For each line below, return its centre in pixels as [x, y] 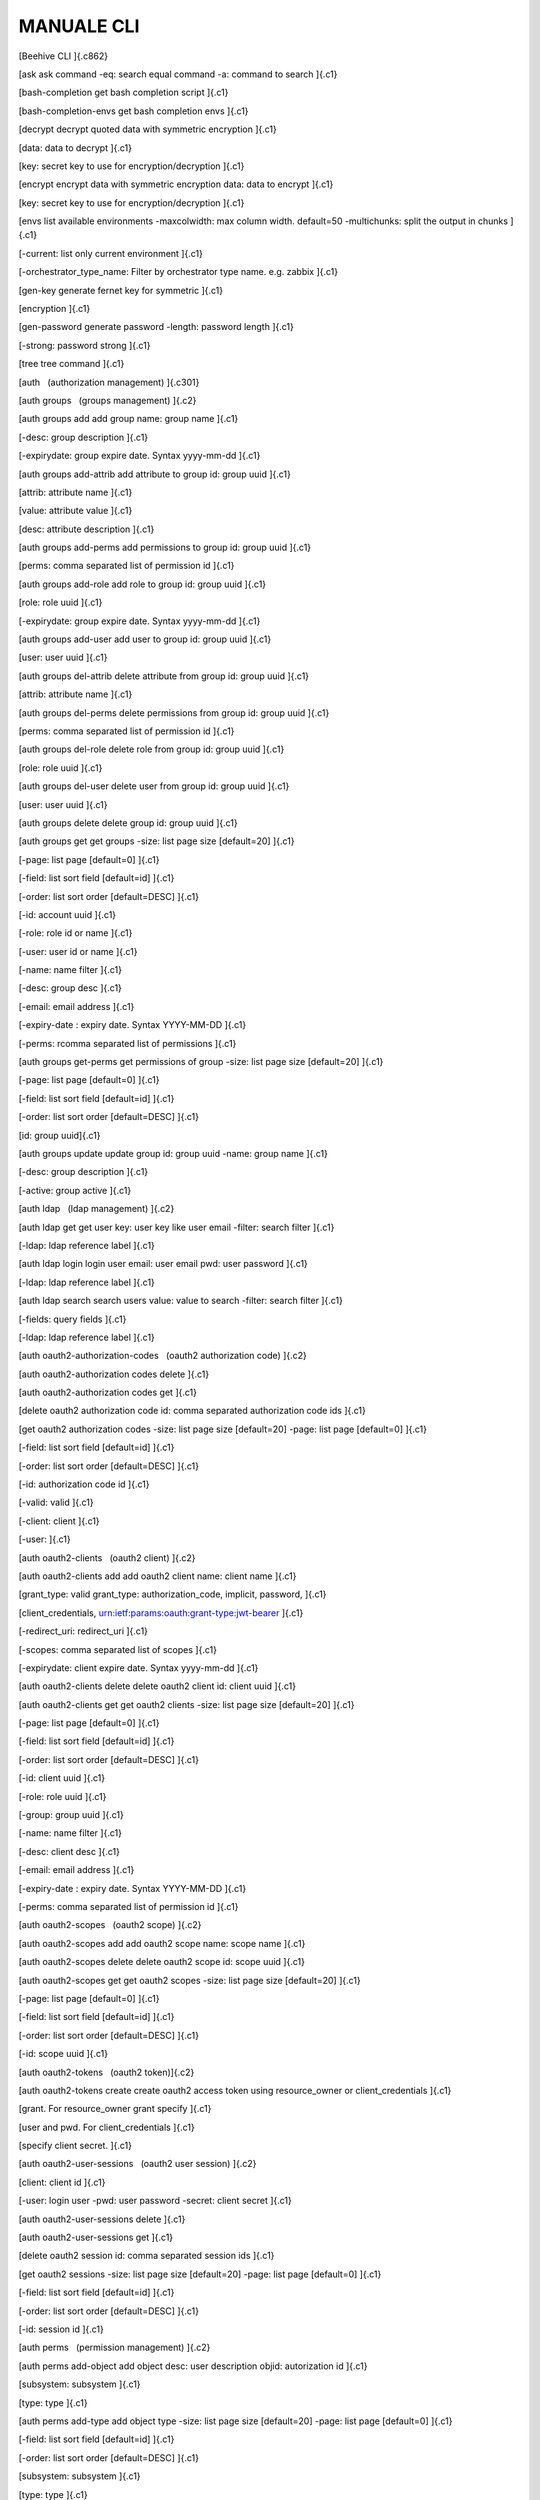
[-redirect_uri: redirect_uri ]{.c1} [83, 1631]
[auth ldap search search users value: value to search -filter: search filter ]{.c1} [181, 1301]
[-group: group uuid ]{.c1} [71, 1815]
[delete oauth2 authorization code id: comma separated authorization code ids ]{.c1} [192, 1411]
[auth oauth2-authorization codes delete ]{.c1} [114, 1374]
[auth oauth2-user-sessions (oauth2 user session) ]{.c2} [137, 2164]
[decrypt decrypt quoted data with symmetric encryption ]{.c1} [147, 129]
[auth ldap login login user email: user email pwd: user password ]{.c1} [163, 1264]
